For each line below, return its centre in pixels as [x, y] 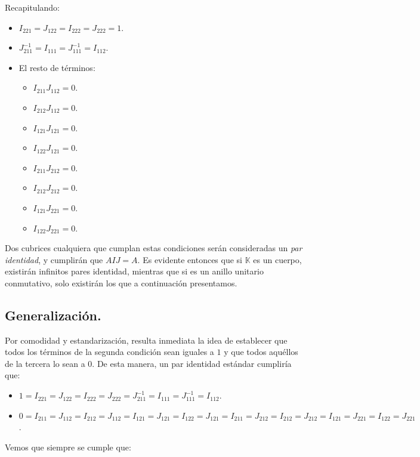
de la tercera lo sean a [45, 363]
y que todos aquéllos [261, 352]
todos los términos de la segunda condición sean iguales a [109, 352]
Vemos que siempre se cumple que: [68, 447]
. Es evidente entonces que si [190, 259]
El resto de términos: [57, 67]
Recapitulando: [32, 7]
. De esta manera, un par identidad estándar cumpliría [192, 363]
